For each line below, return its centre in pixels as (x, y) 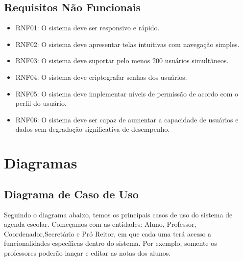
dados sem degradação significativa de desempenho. (93, 129)
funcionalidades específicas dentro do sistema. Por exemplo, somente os (110, 243)
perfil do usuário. (41, 103)
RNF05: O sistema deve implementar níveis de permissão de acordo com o (127, 93)
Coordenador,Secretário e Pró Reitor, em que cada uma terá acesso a (108, 233)
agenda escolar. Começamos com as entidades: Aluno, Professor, (100, 224)
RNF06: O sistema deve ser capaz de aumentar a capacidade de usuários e (127, 119)
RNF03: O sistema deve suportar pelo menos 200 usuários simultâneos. (122, 60)
